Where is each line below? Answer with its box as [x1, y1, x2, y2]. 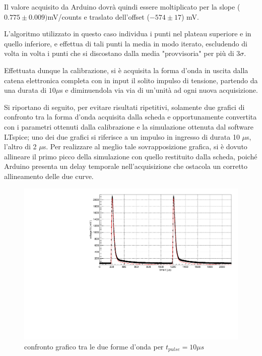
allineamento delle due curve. [4, 170, 94, 181]
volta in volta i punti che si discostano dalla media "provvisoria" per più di [4, 48, 234, 58]
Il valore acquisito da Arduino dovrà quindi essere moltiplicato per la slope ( [4, 2, 240, 12]
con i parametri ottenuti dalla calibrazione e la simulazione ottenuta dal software [4, 121, 253, 132]
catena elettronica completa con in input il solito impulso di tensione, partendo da [4, 75, 258, 85]
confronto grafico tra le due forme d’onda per [24, 341, 164, 351]
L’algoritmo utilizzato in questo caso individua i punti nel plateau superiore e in [4, 28, 251, 39]
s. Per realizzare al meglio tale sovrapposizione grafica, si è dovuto [43, 141, 247, 152]
